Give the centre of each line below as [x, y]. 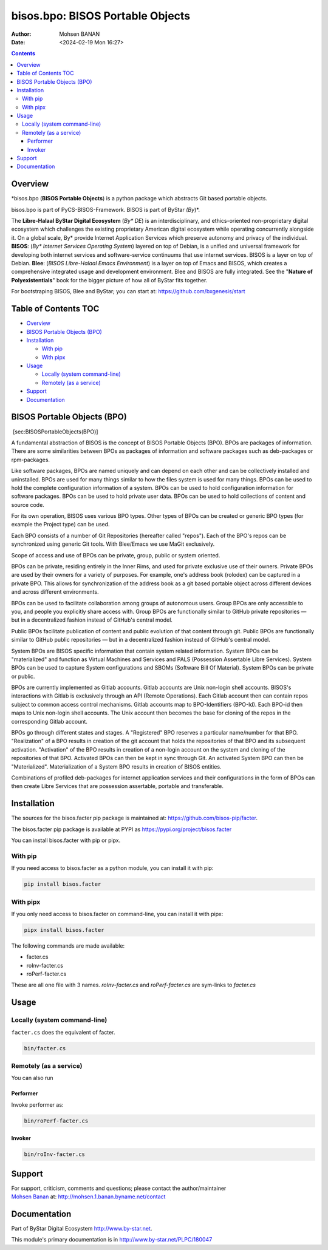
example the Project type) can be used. [60, 525]
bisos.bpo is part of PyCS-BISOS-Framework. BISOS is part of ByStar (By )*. [106, 209]
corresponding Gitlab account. [50, 721]
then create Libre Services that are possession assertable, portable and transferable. [118, 786]
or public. [23, 676]
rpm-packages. [31, 460]
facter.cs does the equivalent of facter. [63, 1032]
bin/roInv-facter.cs [54, 1154]
